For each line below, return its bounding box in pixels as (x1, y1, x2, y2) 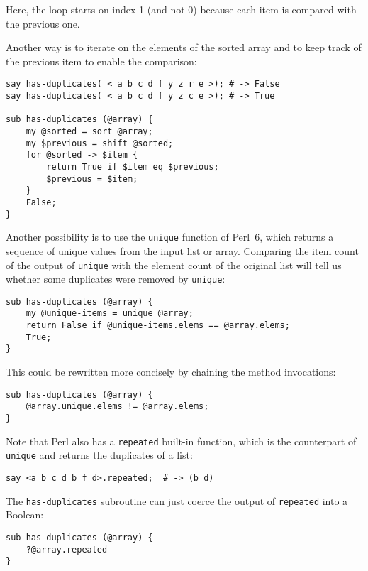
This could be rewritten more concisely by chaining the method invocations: (6, 364, 336, 379)
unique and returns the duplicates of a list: (6, 447, 193, 462)
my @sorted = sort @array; (26, 126, 153, 136)
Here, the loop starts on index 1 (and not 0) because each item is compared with (6, 2, 357, 16)
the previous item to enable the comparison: (6, 53, 197, 68)
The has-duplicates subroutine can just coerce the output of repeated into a (6, 493, 348, 508)
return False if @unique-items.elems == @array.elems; (26, 320, 290, 331)
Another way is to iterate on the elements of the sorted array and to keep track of (6, 40, 362, 55)
